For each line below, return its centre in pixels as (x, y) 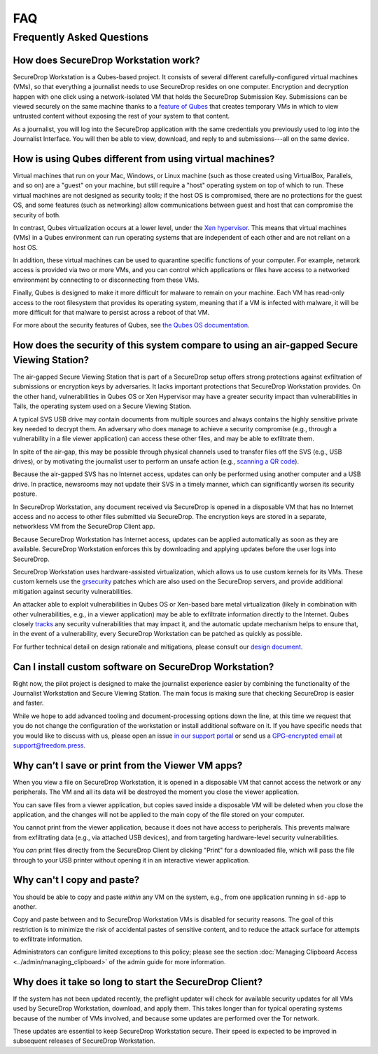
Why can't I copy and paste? (76, 880)
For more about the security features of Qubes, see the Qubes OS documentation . (131, 325)
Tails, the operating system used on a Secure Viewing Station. (102, 406)
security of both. (37, 215)
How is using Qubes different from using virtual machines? (144, 159)
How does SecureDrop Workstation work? (106, 60)
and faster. (28, 703)
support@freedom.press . (49, 745)
